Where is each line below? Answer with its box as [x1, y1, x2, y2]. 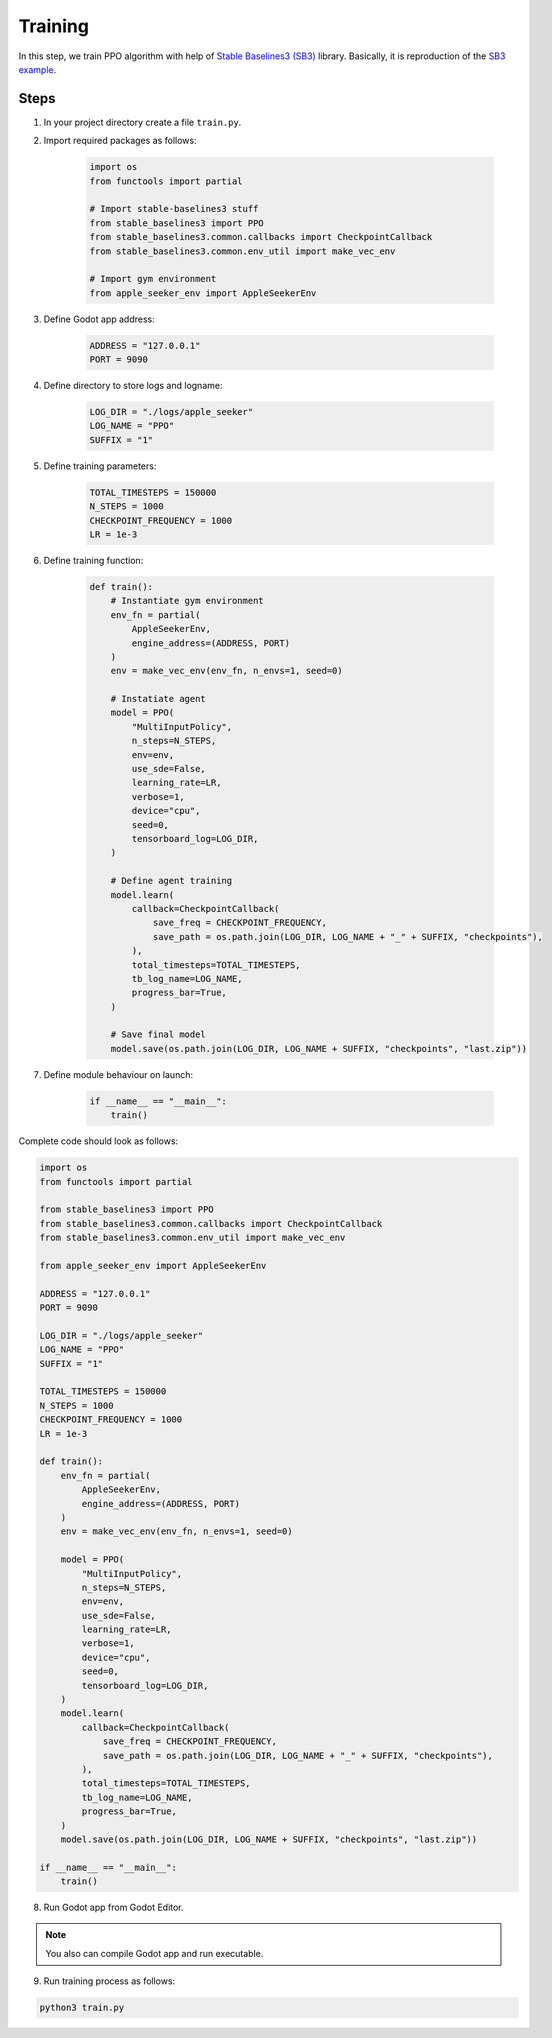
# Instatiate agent [110, 693, 207, 705]
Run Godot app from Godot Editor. [43, 1901, 184, 1914]
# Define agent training [110, 875, 233, 887]
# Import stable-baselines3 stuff [89, 203, 259, 215]
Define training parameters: [43, 460, 157, 472]
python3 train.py [39, 2002, 125, 2014]
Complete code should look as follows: [18, 1135, 179, 1147]
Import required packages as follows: [43, 135, 197, 147]
